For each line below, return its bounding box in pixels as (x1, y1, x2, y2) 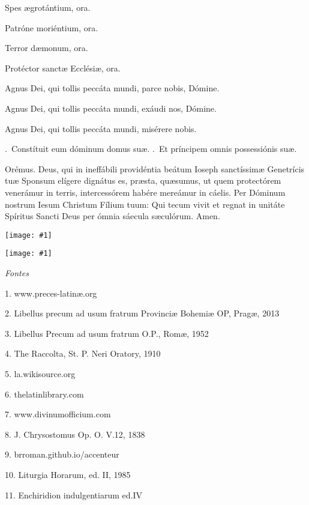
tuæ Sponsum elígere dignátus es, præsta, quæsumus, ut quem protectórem (5, 174, 281, 187)
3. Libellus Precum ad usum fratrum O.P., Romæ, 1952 (5, 327, 209, 339)
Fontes (5, 267, 29, 279)
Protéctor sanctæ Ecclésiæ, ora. (5, 61, 121, 74)
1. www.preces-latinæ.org (5, 286, 97, 299)
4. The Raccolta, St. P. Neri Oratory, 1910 (5, 347, 161, 360)
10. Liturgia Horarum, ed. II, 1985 (5, 468, 131, 480)
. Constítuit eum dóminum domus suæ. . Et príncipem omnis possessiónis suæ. (5, 142, 297, 155)
